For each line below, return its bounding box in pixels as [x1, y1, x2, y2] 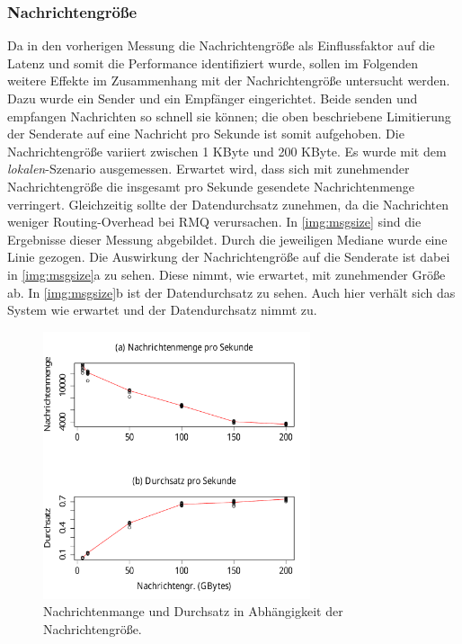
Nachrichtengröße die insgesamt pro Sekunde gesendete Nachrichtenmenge [7, 176, 415, 195]
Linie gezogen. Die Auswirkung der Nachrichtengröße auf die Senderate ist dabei [7, 247, 450, 266]
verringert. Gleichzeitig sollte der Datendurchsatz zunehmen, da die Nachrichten [7, 194, 449, 213]
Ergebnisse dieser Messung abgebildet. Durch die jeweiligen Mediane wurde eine [7, 229, 448, 248]
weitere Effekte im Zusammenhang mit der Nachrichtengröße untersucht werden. [7, 71, 450, 90]
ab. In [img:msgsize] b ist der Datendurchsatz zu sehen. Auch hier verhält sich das [7, 282, 456, 301]
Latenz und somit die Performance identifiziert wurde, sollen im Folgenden [7, 53, 419, 72]
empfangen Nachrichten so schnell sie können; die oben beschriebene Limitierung [7, 106, 451, 125]
